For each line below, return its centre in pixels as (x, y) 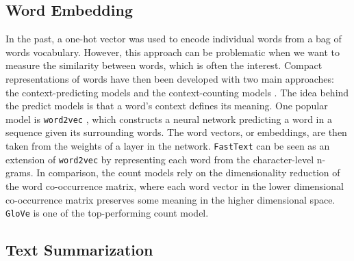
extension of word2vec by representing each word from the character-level (160, 159)
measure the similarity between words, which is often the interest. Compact (164, 65)
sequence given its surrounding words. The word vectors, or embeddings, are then (176, 132)
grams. (20, 173)
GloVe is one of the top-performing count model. (107, 213)
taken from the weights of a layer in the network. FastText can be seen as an (168, 146)
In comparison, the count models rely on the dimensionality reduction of (188, 173)
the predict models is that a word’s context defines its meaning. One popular (167, 106)
